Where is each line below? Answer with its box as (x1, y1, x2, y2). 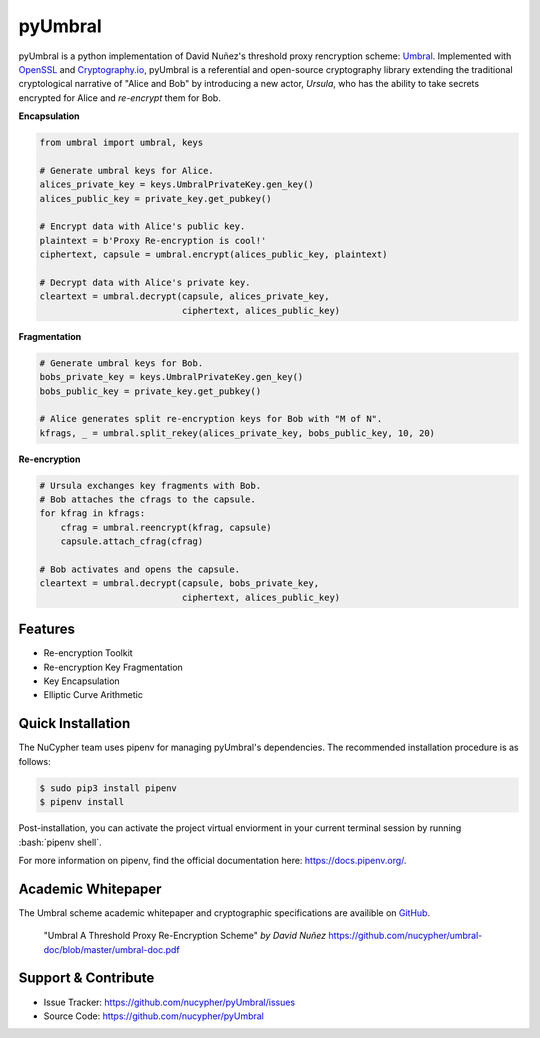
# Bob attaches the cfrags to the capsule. (39, 494, 257, 505)
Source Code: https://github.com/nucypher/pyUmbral (43, 1010, 265, 1022)
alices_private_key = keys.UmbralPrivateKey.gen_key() (39, 179, 314, 190)
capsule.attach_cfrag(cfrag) (60, 536, 204, 547)
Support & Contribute (18, 970, 155, 987)
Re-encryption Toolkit (43, 647, 134, 659)
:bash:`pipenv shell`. (18, 836, 102, 848)
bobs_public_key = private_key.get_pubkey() (39, 385, 262, 397)
